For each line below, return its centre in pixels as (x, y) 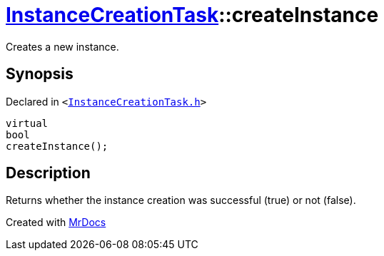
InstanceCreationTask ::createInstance (192, 15)
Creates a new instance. (62, 46)
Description (48, 173)
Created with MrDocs (56, 222)
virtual (27, 123)
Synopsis (40, 74)
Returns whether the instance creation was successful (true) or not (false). (181, 200)
